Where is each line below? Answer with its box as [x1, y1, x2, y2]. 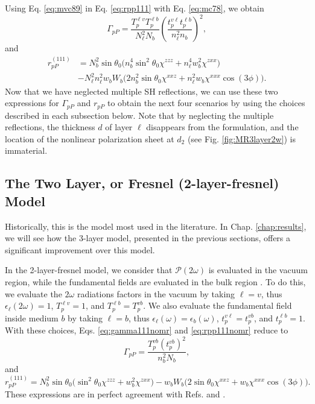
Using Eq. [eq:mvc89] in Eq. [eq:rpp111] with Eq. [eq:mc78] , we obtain [5, 2, 264, 14]
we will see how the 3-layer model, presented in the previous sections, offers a [5, 232, 291, 244]
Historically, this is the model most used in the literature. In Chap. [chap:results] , [5, 219, 307, 232]
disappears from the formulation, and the [146, 121, 299, 133]
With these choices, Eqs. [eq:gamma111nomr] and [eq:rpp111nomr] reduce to [5, 324, 288, 336]
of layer [105, 121, 133, 133]
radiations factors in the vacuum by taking [77, 287, 235, 300]
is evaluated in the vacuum [208, 264, 308, 276]
